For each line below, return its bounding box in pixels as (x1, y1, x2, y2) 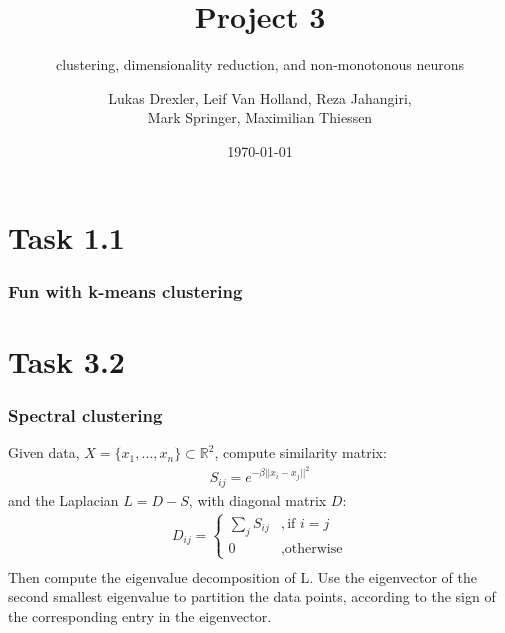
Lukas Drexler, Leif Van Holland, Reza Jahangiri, (108, 87, 412, 108)
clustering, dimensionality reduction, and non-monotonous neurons (55, 54, 465, 75)
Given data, (8, 442, 80, 463)
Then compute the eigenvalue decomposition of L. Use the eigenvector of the (8, 566, 477, 587)
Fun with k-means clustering (8, 278, 243, 303)
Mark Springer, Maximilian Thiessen (147, 107, 373, 128)
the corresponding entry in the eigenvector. (8, 606, 272, 627)
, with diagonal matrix (188, 489, 327, 510)
